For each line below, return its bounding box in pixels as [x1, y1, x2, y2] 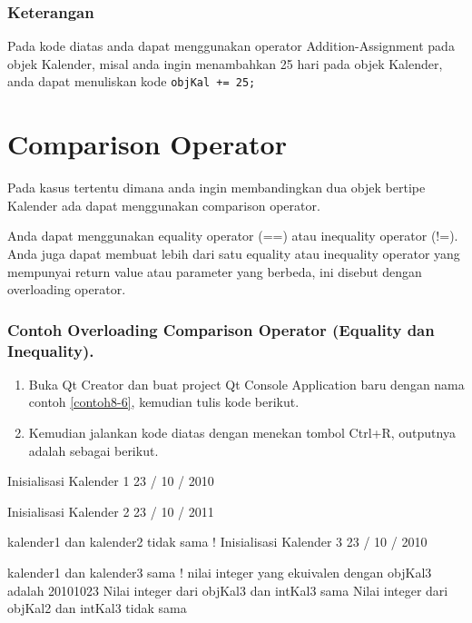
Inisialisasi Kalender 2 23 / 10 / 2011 [7, 501, 214, 520]
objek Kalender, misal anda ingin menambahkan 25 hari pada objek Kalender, [7, 54, 443, 73]
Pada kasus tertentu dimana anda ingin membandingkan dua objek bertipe [7, 178, 426, 197]
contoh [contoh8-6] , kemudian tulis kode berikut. [28, 392, 300, 411]
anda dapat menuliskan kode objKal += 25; [7, 72, 256, 91]
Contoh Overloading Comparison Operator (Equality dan [7, 318, 435, 341]
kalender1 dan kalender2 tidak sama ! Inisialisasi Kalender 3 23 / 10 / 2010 [7, 532, 428, 551]
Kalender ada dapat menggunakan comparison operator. [7, 195, 320, 214]
